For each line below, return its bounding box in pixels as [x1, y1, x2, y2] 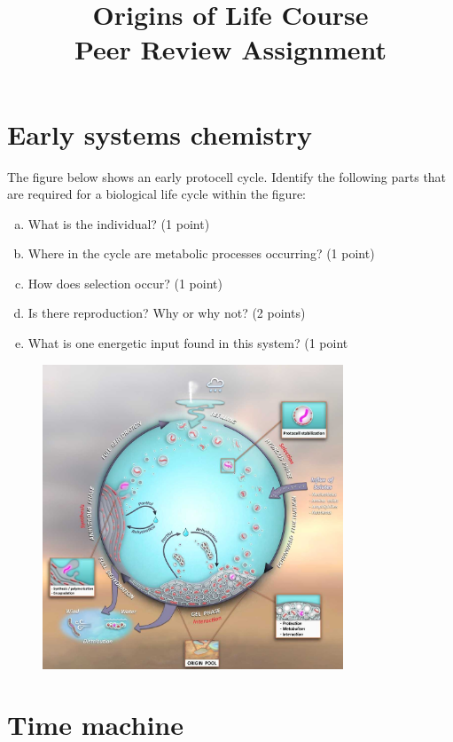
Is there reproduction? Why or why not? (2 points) [27, 304, 306, 322]
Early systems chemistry [7, 115, 313, 152]
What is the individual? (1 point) [27, 214, 210, 233]
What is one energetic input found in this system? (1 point [27, 334, 348, 352]
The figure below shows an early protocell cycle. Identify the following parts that [7, 167, 447, 185]
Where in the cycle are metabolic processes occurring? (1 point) [27, 244, 375, 263]
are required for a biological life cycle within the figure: [7, 185, 306, 203]
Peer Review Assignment [74, 31, 387, 67]
